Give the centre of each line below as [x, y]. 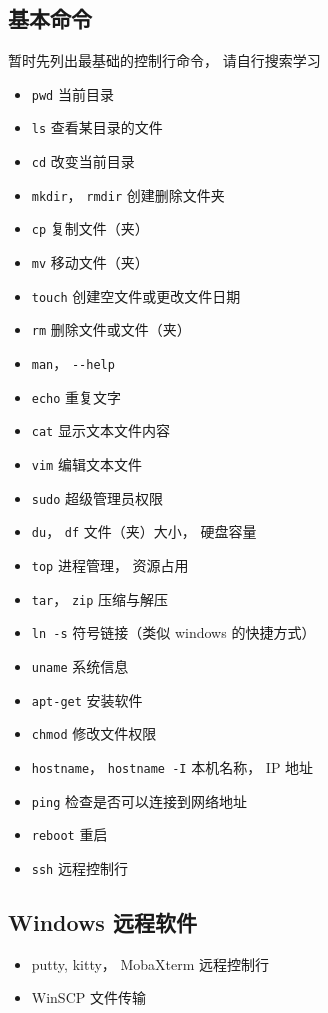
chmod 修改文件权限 [94, 733]
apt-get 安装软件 [87, 699]
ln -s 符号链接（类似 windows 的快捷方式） [173, 632]
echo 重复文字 [76, 396]
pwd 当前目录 [72, 93]
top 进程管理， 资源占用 [110, 564]
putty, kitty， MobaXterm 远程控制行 [150, 963]
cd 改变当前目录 [83, 161]
